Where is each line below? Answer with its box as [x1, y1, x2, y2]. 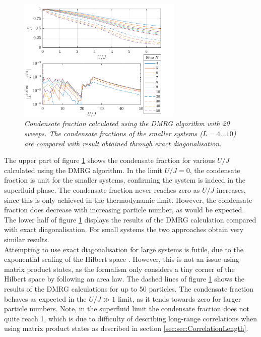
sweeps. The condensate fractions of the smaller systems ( [24, 128, 203, 139]
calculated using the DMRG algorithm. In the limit [4, 164, 163, 175]
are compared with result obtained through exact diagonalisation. [24, 138, 222, 148]
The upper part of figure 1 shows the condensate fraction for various [4, 155, 215, 165]
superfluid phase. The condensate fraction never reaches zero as [4, 185, 200, 195]
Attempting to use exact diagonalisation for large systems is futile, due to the [4, 244, 243, 254]
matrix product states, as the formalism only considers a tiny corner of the [4, 263, 235, 274]
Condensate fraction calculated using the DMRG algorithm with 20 [24, 118, 230, 129]
